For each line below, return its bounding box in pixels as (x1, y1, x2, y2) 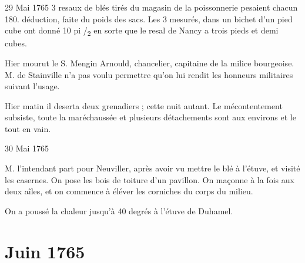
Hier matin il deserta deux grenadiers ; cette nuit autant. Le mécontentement (5, 99, 283, 112)
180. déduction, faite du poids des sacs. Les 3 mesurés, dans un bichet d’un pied (5, 12, 293, 25)
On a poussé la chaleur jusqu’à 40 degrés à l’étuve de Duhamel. (5, 204, 233, 217)
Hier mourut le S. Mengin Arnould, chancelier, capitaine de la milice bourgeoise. (5, 56, 294, 69)
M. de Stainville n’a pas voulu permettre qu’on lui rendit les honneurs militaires (5, 68, 293, 80)
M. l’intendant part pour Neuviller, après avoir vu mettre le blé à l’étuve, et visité (5, 162, 300, 174)
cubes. (5, 37, 27, 49)
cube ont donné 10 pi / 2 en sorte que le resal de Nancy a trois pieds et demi (5, 24, 279, 38)
